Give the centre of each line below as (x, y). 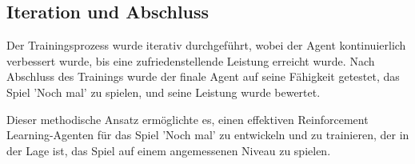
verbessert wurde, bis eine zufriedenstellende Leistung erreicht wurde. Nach (191, 60)
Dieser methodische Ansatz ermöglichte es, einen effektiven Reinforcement (188, 119)
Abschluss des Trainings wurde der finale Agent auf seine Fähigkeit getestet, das (203, 76)
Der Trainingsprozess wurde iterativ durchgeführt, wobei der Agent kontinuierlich (206, 45)
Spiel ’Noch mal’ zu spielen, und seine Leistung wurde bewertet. (164, 92)
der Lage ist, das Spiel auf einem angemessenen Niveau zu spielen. (169, 150)
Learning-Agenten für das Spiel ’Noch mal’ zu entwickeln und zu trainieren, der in (208, 135)
